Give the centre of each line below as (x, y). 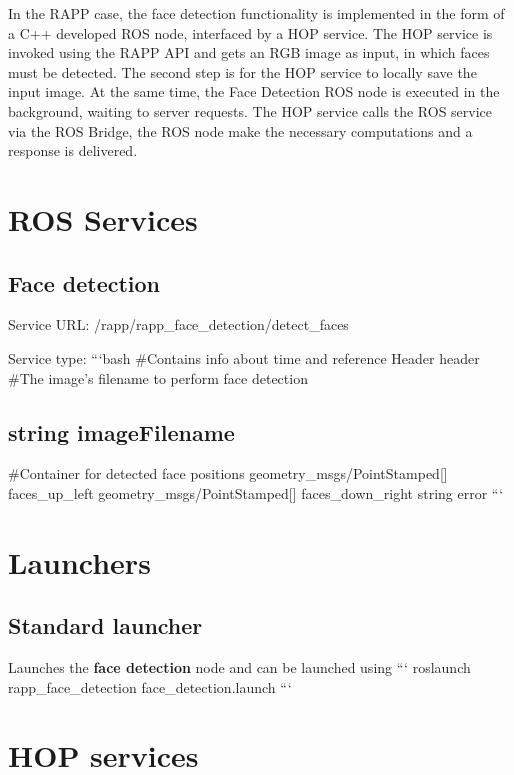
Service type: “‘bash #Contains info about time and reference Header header (244, 357)
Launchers (79, 561)
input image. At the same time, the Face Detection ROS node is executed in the (254, 91)
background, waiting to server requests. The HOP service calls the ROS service (250, 110)
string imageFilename (121, 431)
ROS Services (103, 218)
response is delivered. (73, 150)
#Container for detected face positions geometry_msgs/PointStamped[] (228, 473)
